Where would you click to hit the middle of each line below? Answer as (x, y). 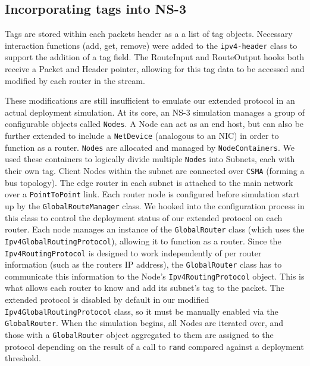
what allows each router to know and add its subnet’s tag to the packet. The (145, 288)
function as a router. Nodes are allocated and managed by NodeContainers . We (150, 147)
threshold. (23, 358)
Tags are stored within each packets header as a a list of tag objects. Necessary (149, 34)
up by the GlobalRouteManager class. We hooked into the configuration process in (155, 205)
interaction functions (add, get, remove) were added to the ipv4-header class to (151, 45)
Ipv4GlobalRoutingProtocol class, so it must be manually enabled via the (142, 311)
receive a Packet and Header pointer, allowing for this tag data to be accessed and (155, 69)
